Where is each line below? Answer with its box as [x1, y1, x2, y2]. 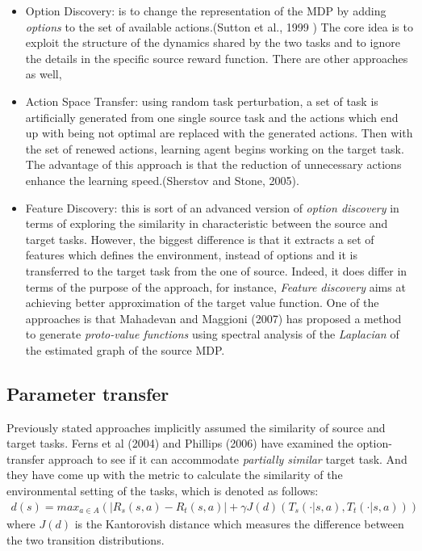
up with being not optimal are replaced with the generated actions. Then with [25, 124, 413, 141]
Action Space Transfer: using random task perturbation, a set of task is [25, 92, 378, 109]
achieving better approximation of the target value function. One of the [25, 294, 379, 311]
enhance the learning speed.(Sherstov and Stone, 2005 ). [25, 171, 299, 188]
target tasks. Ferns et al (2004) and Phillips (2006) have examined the [6, 435, 353, 452]
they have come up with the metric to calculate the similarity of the [6, 466, 343, 483]
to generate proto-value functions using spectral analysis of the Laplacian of [25, 326, 399, 343]
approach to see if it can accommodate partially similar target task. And [48, 450, 407, 467]
